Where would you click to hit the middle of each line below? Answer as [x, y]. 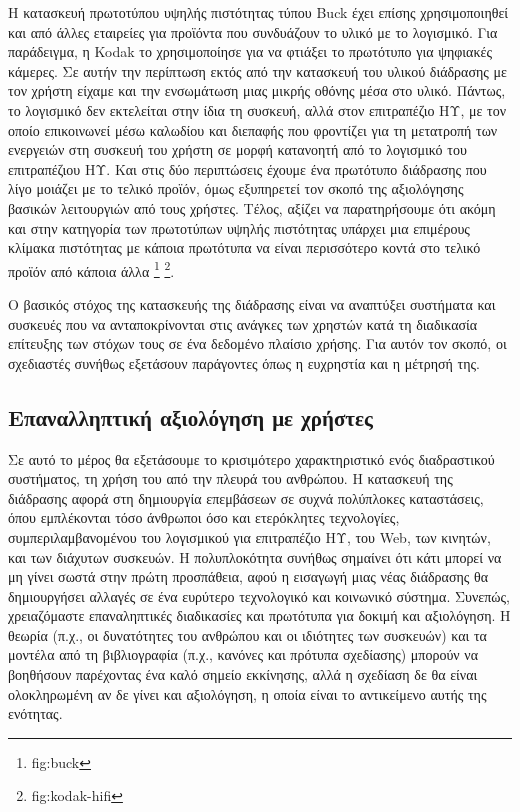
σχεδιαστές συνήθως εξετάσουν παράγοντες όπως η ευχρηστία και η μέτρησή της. [244, 362]
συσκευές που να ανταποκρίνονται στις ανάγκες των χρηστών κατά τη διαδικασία [243, 323]
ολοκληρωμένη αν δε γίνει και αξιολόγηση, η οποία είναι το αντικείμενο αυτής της [247, 693]
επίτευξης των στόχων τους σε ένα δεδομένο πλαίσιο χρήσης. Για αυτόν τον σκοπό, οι [257, 343]
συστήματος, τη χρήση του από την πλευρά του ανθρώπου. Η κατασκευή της [230, 478]
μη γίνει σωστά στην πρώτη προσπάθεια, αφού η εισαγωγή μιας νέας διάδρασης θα [248, 576]
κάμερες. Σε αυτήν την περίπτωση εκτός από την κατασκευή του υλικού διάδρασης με [257, 70]
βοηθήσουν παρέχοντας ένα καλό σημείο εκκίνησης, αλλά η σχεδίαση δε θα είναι [243, 674]
